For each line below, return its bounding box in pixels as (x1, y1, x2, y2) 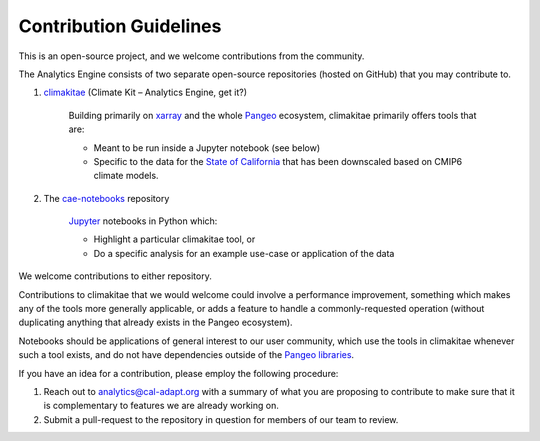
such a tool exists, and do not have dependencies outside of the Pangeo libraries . (18, 349, 355, 361)
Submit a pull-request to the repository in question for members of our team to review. (43, 413, 399, 425)
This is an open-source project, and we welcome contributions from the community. (18, 50, 365, 62)
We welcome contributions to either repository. (18, 270, 212, 282)
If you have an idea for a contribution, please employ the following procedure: (18, 367, 339, 379)
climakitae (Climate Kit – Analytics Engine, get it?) (43, 86, 248, 99)
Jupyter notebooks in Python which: (68, 215, 218, 227)
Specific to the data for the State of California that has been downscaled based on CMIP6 (93, 155, 463, 167)
